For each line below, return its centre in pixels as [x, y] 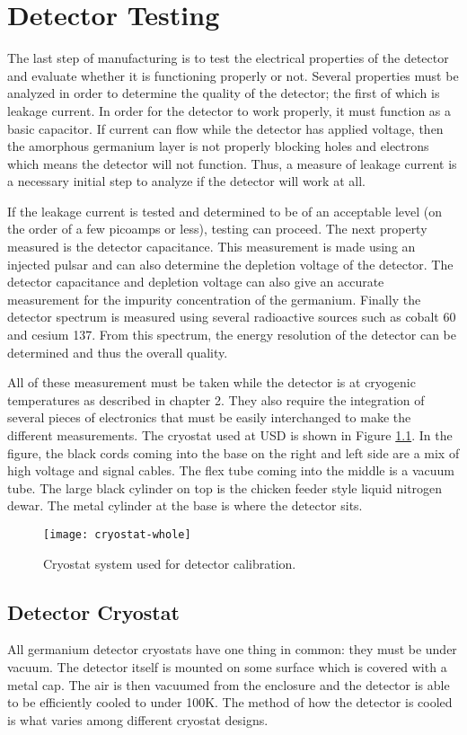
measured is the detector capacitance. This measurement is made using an [211, 247]
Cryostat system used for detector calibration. [170, 563]
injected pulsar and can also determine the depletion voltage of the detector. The [230, 264]
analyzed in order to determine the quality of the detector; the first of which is [224, 93]
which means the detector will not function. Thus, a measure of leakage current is [232, 163]
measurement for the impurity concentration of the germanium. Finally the [214, 299]
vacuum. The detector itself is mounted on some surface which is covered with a [227, 667]
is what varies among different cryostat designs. [138, 719]
